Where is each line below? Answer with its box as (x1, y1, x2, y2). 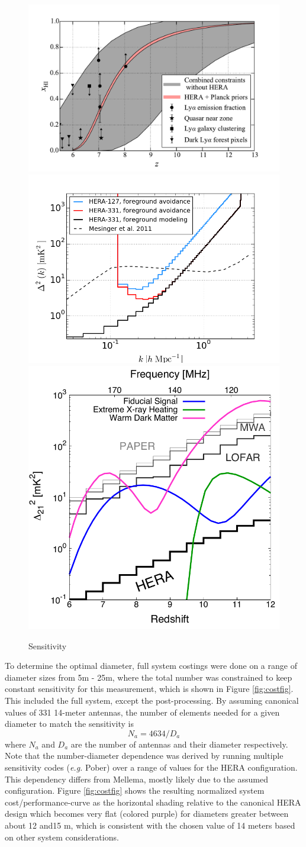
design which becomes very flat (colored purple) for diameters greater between (5, 807, 289, 820)
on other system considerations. (5, 830, 119, 843)
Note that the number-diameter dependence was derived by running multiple (5, 749, 284, 762)
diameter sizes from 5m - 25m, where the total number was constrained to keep (5, 671, 292, 683)
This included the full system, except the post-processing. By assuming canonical (5, 694, 299, 707)
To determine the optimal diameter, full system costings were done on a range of (5, 659, 297, 672)
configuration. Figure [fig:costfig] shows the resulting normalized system (5, 784, 265, 797)
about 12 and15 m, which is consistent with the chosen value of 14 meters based (5, 819, 295, 831)
